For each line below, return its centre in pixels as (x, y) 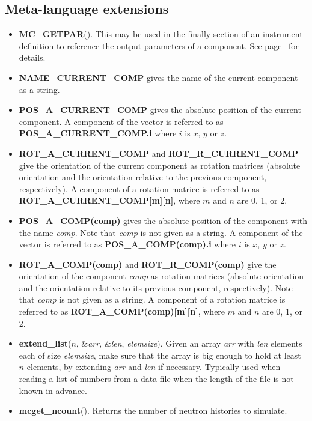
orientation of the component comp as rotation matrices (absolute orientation (161, 276)
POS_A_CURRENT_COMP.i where (98, 133)
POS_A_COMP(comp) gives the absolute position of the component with (163, 220)
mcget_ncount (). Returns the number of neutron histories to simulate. (153, 410)
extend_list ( (45, 343)
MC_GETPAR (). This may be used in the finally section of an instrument (161, 34)
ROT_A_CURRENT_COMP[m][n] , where (109, 200)
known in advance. (53, 390)
